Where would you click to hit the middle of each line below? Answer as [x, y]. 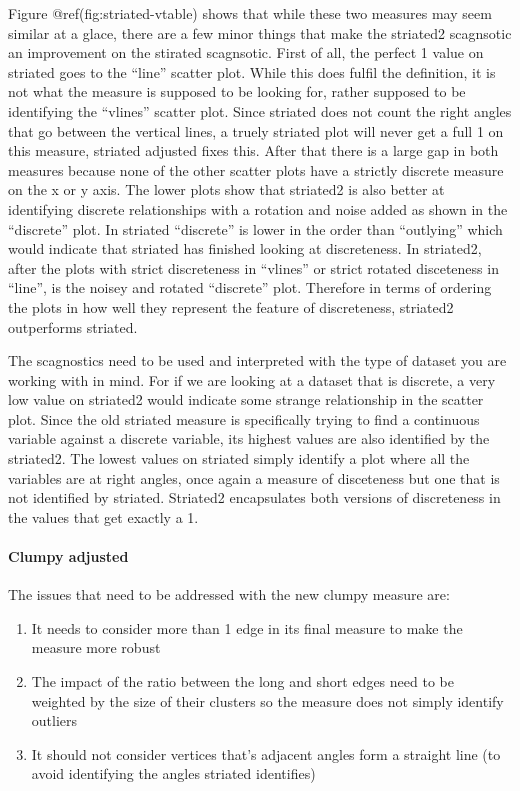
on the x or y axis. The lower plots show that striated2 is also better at [226, 189]
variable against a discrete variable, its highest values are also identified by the [249, 438]
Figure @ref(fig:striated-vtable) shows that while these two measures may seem [250, 13]
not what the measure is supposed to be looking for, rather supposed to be [237, 91]
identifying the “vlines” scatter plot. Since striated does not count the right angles [260, 110]
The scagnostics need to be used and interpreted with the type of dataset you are [257, 360]
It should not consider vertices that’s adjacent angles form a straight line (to [266, 753]
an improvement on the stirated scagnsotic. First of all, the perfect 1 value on [246, 52]
